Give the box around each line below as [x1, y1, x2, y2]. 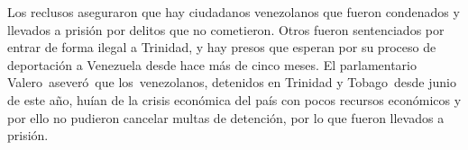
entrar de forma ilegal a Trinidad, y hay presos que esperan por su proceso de [7, 38, 436, 57]
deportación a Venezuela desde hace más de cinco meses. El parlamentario [7, 55, 418, 74]
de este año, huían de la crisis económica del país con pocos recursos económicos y [7, 90, 462, 109]
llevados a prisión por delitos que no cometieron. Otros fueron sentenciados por [7, 20, 445, 39]
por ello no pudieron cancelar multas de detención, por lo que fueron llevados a [7, 108, 445, 127]
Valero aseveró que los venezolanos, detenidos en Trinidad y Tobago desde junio [7, 73, 456, 92]
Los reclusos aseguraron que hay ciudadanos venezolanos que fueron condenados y [7, 3, 460, 21]
